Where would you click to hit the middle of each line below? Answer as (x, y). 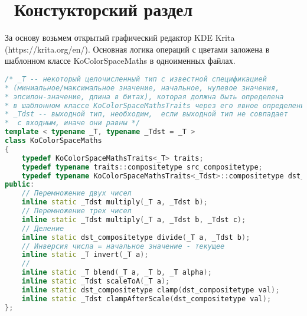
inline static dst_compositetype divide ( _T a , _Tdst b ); (136, 237)
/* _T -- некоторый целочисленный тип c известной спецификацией (136, 79)
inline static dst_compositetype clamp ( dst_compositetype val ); (151, 290)
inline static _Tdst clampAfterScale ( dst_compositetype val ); (146, 299)
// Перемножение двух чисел (76, 193)
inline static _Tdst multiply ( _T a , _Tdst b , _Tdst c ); (134, 219)
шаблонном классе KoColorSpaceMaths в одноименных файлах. (120, 61)
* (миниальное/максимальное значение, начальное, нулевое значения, (142, 88)
